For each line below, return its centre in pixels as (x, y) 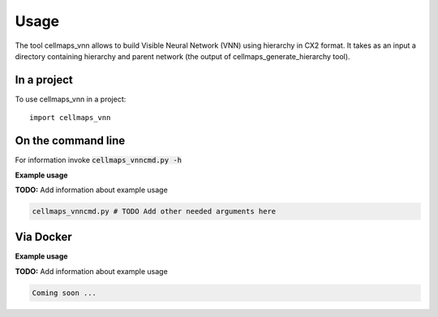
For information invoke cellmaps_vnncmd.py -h (99, 160)
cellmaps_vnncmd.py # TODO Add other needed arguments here (154, 211)
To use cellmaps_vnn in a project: (71, 99)
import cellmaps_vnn (70, 118)
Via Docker (43, 237)
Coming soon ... (64, 293)
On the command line (70, 141)
